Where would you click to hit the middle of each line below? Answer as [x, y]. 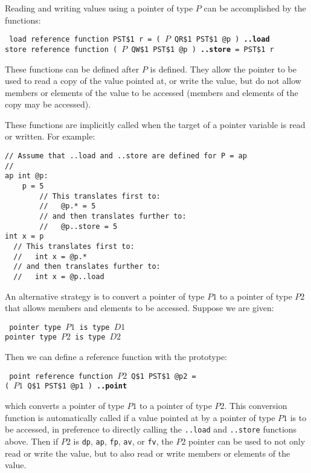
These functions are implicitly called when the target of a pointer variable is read [155, 124]
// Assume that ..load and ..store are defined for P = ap [126, 156]
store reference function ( [61, 49]
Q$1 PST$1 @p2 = [164, 376]
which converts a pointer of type [65, 405]
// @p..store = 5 [79, 226]
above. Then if [32, 441]
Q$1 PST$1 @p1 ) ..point [77, 386]
